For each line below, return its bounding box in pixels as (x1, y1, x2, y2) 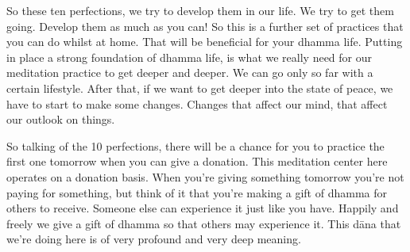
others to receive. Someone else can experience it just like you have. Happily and (6, 200, 399, 216)
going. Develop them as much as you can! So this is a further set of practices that (6, 17, 404, 34)
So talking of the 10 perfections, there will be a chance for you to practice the (6, 137, 385, 154)
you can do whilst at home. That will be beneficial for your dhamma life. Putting (6, 33, 403, 50)
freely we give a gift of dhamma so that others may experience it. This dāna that (6, 215, 401, 231)
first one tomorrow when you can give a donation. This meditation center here (6, 153, 388, 170)
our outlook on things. (6, 111, 115, 128)
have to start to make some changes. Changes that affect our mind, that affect (6, 95, 388, 112)
